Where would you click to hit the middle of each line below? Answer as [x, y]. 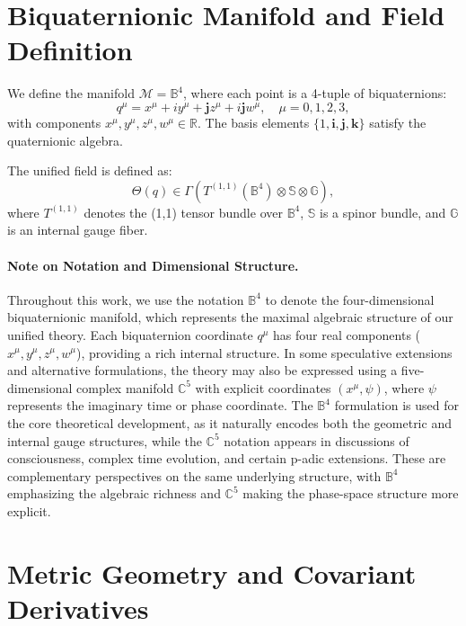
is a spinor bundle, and [383, 212]
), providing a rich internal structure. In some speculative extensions [264, 352]
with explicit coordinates [263, 387]
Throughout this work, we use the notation [126, 299]
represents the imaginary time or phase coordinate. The [160, 405]
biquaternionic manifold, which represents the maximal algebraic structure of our [230, 317]
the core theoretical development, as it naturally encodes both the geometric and [229, 422]
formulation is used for [396, 405]
